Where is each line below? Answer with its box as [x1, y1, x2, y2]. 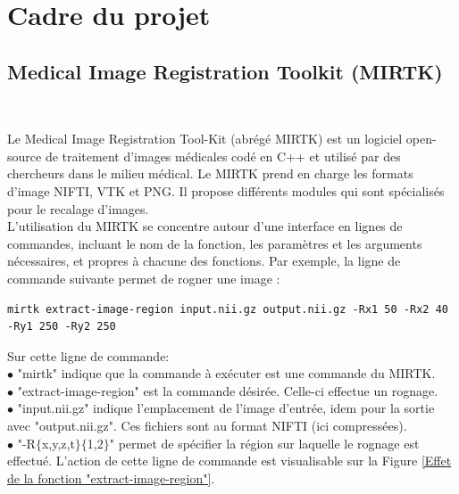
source [7, 146, 42, 165]
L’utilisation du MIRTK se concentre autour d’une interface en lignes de [7, 217, 403, 235]
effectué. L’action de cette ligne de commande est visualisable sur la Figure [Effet [7, 451, 452, 470]
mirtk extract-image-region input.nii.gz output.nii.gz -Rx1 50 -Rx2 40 [7, 302, 448, 316]
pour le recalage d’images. [7, 199, 149, 218]
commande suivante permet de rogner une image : [7, 268, 280, 287]
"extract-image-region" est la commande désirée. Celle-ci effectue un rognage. [17, 381, 438, 399]
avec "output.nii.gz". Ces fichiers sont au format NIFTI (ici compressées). [7, 416, 407, 435]
